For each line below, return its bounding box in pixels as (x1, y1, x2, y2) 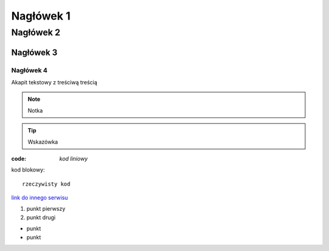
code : (11, 155, 27, 162)
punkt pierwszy (26, 205, 66, 213)
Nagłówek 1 (11, 9, 71, 23)
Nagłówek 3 (11, 47, 58, 57)
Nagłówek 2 (11, 27, 61, 38)
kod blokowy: (11, 166, 45, 173)
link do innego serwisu (11, 194, 68, 202)
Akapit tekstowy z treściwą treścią (11, 78, 97, 85)
